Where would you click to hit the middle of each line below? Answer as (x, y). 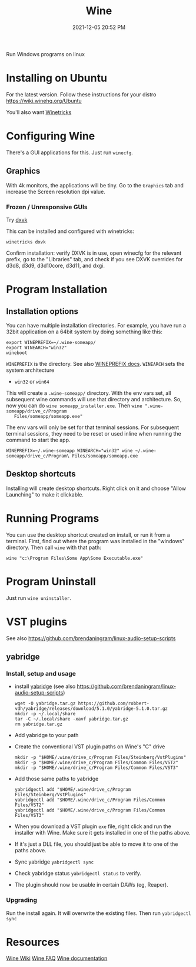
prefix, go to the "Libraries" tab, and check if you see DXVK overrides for (94, 259)
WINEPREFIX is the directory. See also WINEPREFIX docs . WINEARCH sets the (95, 364)
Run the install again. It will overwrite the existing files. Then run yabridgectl (99, 913)
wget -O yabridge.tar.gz (45, 704)
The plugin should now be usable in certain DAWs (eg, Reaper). (92, 885)
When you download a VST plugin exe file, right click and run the (93, 826)
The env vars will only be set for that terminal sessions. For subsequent (93, 427)
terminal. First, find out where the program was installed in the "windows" (95, 541)
